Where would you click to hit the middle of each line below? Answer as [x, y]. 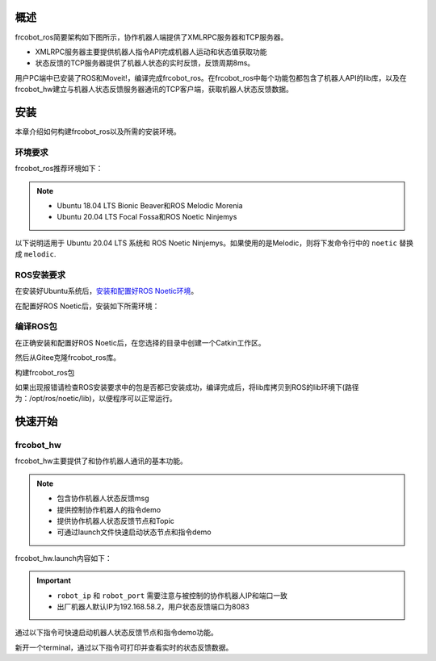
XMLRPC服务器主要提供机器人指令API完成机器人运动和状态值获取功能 [151, 52]
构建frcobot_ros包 [45, 372]
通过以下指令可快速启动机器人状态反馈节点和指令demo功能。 [116, 633]
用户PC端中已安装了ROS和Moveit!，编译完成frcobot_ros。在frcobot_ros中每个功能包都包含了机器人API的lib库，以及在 [211, 77]
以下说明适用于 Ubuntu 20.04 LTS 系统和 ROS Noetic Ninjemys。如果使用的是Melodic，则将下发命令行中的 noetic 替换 [214, 243]
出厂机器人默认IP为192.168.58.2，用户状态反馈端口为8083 [153, 606]
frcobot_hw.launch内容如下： [63, 558]
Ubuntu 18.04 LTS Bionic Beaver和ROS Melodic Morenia [150, 205]
